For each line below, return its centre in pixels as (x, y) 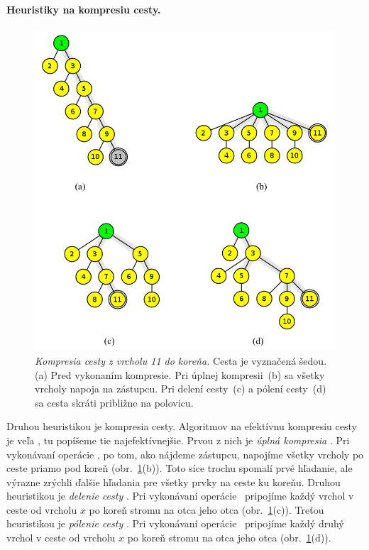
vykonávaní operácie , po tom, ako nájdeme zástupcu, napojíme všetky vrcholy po (185, 454)
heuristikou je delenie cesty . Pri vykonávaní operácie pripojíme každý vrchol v (180, 496)
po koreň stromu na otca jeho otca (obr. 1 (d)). (229, 538)
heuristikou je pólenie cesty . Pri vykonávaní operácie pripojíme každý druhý (175, 523)
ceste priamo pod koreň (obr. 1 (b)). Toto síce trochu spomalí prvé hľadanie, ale (180, 468)
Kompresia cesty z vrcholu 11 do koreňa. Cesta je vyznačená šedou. (181, 360)
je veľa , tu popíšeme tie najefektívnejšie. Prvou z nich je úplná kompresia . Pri (178, 440)
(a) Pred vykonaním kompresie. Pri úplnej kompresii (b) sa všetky (180, 374)
